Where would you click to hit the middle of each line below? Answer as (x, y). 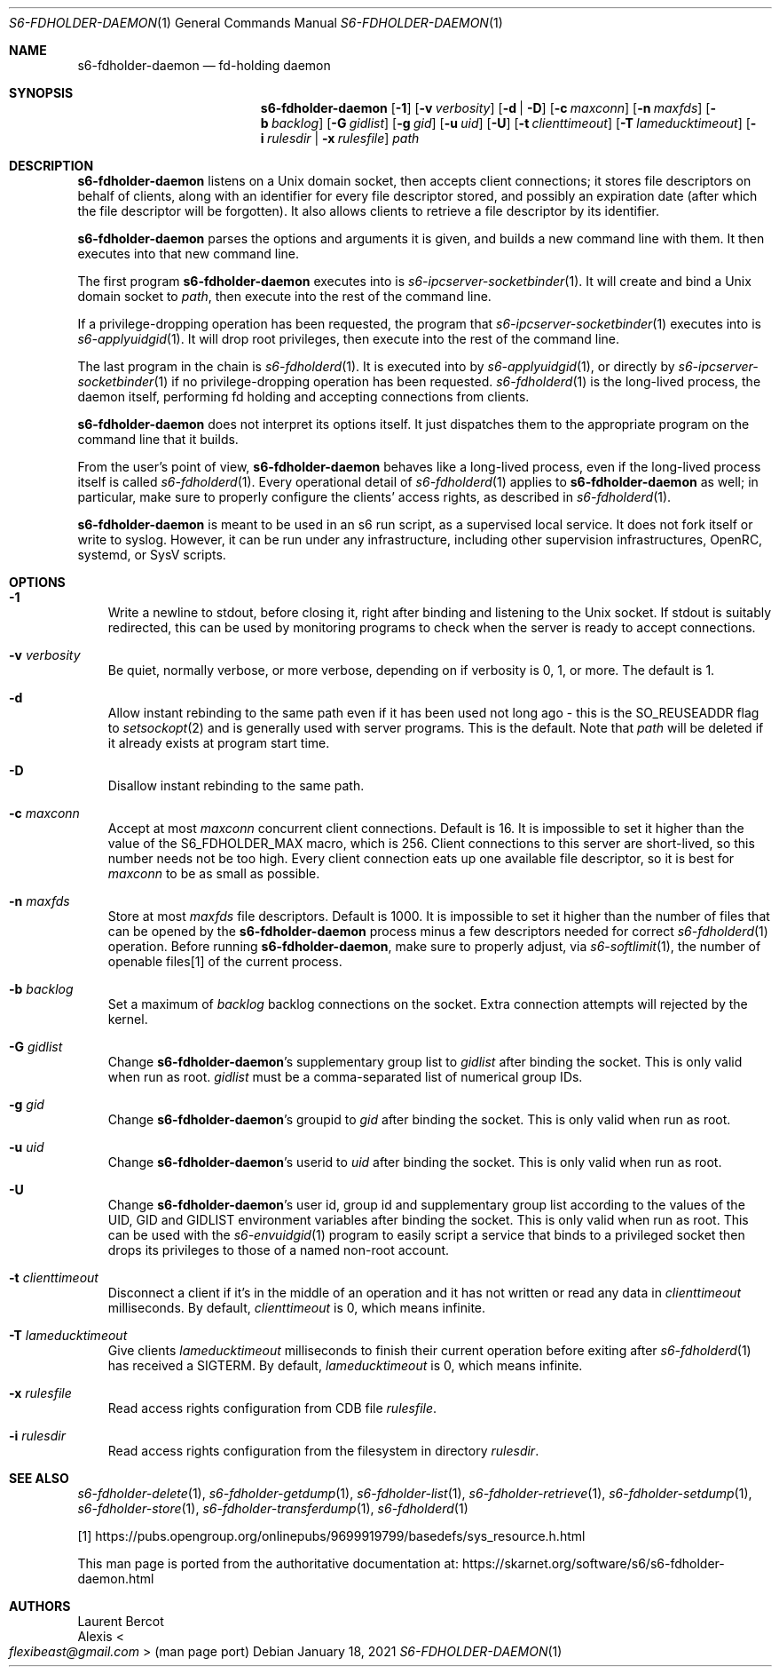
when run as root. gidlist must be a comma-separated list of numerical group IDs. (345, 1077)
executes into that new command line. (188, 254)
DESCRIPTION (51, 166)
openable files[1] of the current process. (225, 961)
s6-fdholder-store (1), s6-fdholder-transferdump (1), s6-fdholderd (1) (273, 1508)
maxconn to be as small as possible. (214, 873)
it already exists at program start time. (219, 743)
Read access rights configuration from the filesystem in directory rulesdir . (323, 1451)
